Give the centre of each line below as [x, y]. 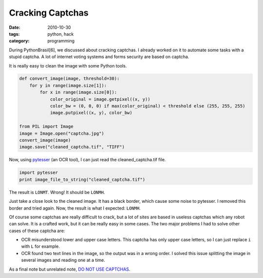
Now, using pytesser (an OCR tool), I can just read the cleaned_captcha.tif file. [87, 160]
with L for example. [41, 246]
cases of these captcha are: [37, 231]
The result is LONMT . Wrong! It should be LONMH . [57, 192]
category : [19, 41]
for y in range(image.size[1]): [68, 85]
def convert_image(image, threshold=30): [69, 79]
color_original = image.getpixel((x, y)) [100, 99]
